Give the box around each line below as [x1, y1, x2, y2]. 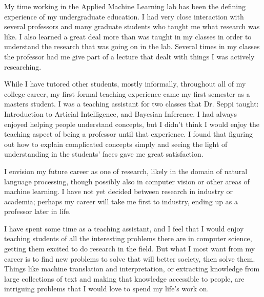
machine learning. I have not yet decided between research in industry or [4, 186, 233, 197]
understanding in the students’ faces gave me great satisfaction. [4, 148, 204, 159]
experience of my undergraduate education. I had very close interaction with [4, 11, 244, 22]
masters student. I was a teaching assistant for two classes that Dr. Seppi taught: [4, 98, 259, 109]
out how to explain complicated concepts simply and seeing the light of [4, 138, 228, 149]
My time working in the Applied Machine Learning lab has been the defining [4, 1, 246, 11]
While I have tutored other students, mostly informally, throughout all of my [4, 78, 246, 89]
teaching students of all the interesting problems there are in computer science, [4, 233, 252, 244]
